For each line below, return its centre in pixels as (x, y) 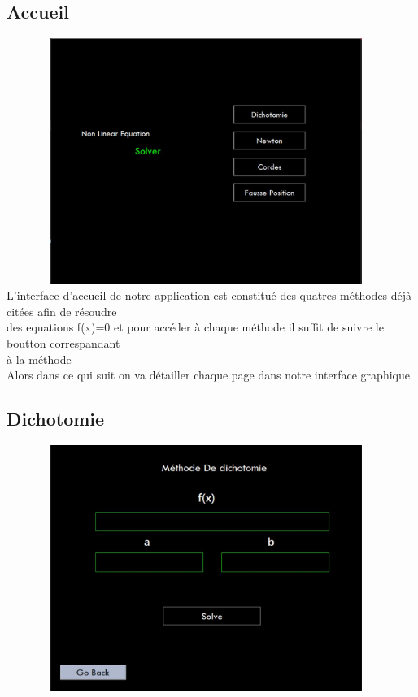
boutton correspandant (63, 342)
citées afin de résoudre (62, 311)
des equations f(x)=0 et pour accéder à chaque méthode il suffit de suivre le (195, 327)
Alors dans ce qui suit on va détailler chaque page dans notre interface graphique (208, 375)
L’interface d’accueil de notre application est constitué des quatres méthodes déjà (209, 295)
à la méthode (39, 359)
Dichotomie (56, 419)
